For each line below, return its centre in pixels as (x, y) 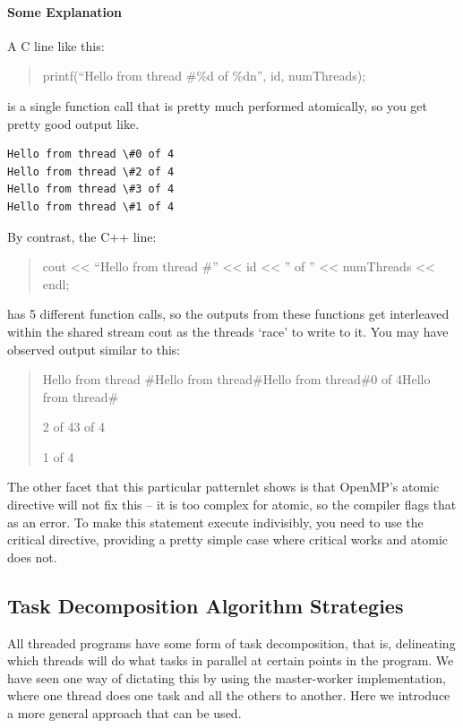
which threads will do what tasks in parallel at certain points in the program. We (231, 660)
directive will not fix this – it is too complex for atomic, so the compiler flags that (232, 505)
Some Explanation (64, 11)
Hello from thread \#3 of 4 (91, 189)
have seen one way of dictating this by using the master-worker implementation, (227, 677)
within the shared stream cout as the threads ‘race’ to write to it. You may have (228, 331)
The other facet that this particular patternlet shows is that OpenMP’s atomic (223, 487)
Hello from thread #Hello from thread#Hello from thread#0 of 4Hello (236, 379)
